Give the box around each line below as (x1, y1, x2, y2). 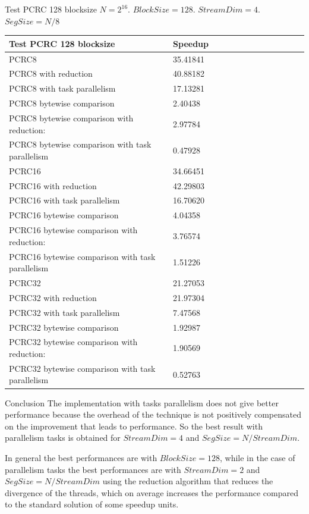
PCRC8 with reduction (9, 67, 93, 80)
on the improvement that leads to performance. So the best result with (5, 419, 263, 432)
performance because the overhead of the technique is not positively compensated (5, 408, 301, 421)
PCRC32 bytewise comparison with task (9, 362, 156, 374)
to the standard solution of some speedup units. (5, 498, 179, 510)
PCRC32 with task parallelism (9, 306, 120, 318)
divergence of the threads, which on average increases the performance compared (5, 486, 298, 499)
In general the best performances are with (5, 451, 157, 463)
